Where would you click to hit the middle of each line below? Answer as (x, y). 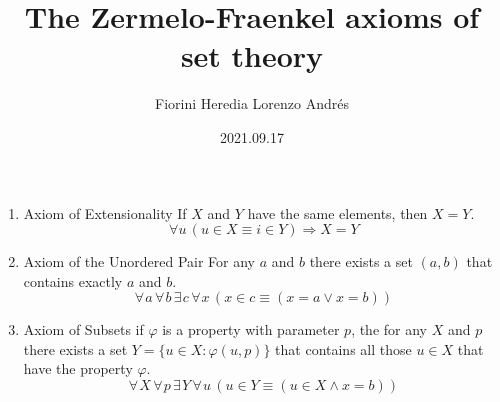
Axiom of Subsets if (83, 329)
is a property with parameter (251, 329)
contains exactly (73, 280)
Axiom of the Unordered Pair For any (139, 261)
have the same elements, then (337, 212)
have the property (78, 368)
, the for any (389, 329)
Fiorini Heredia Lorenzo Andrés (252, 103)
